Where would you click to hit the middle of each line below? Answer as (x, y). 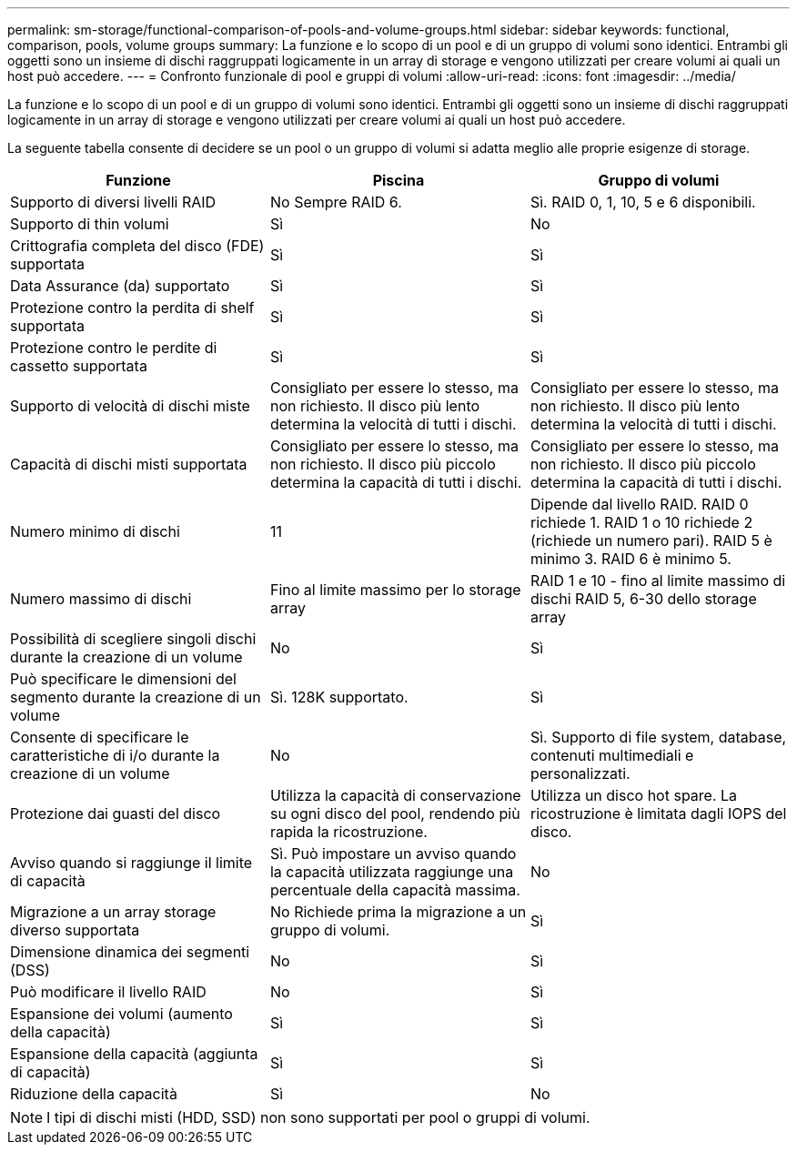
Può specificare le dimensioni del (123, 679)
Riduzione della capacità (94, 1094)
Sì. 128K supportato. (339, 697)
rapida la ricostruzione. (348, 832)
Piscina (398, 180)
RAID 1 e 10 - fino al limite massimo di (658, 581)
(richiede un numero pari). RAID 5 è (651, 541)
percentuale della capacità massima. (395, 890)
